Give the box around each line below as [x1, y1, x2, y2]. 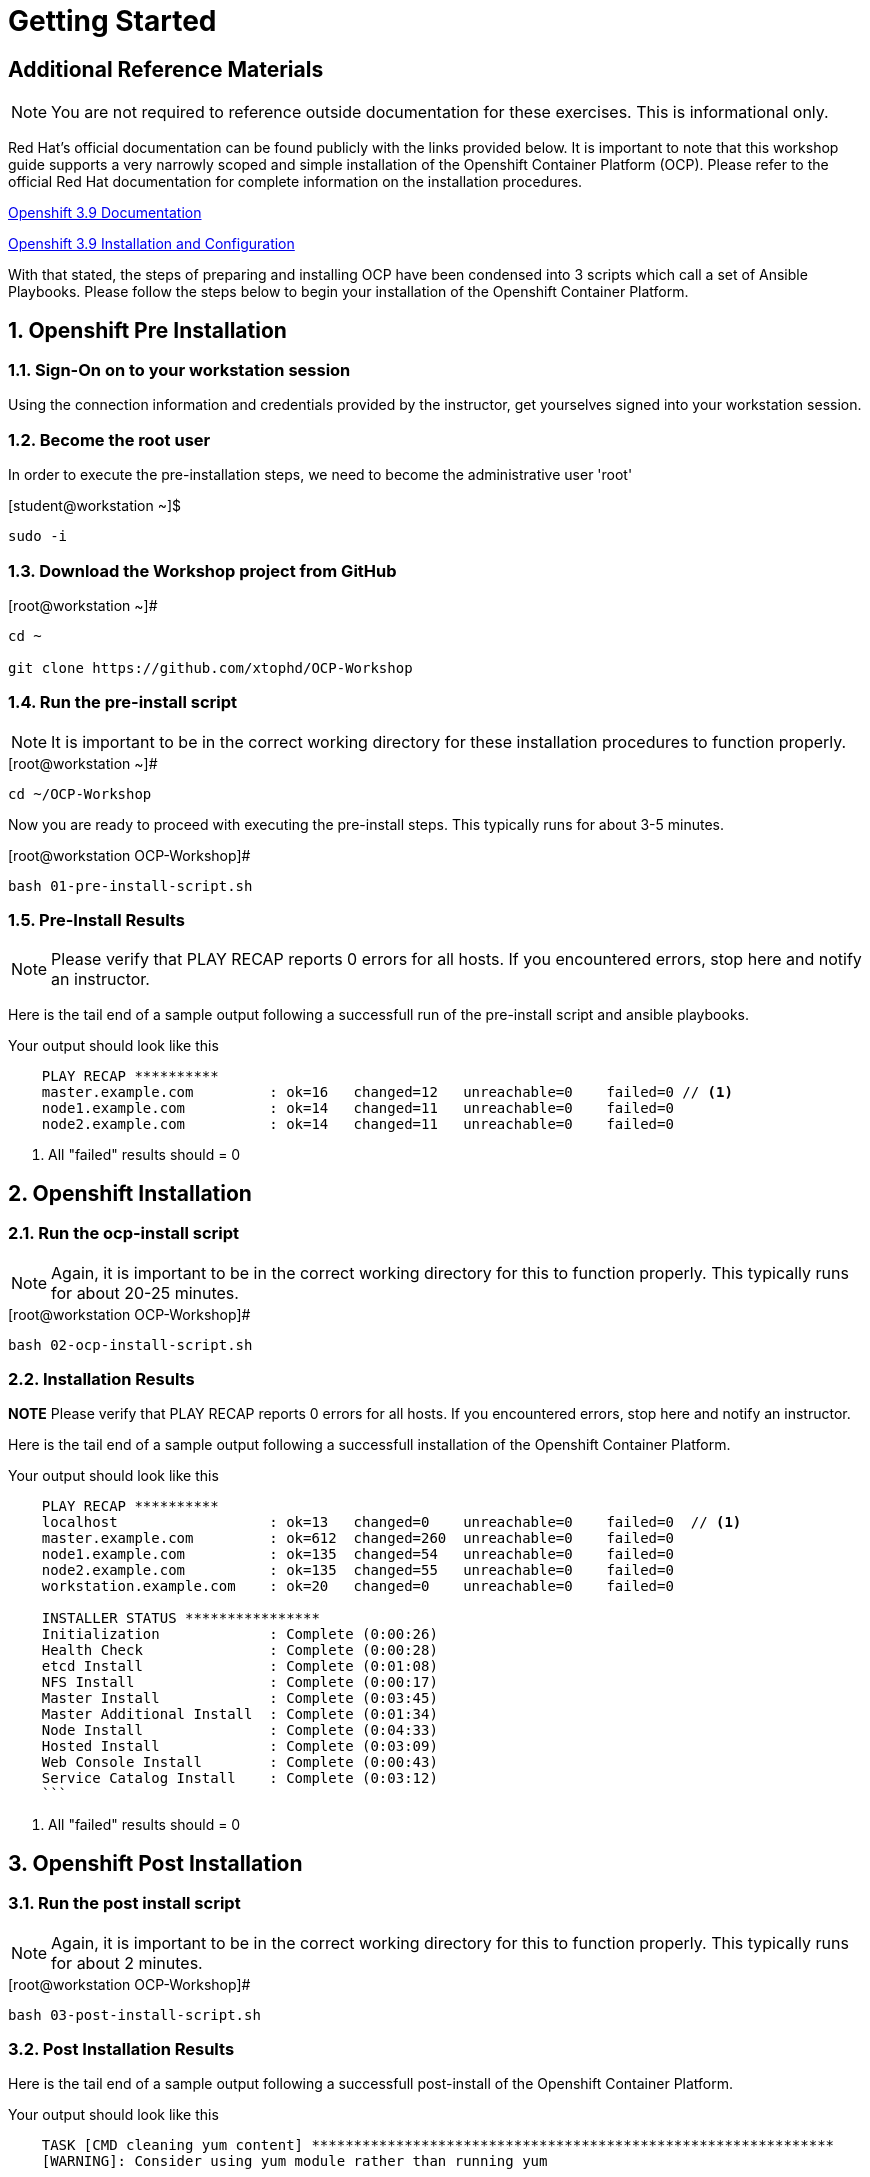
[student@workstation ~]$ [8, 497, 182, 515]
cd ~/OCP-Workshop [8, 785, 152, 802]
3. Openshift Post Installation [8, 1850, 303, 1876]
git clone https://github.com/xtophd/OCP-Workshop [8, 659, 413, 676]
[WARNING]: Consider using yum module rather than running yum [41, 2153, 548, 2170]
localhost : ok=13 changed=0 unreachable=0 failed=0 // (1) [41, 1514, 742, 1531]
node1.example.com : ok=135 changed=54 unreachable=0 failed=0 [41, 1546, 674, 1563]
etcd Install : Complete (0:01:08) [41, 1658, 438, 1675]
